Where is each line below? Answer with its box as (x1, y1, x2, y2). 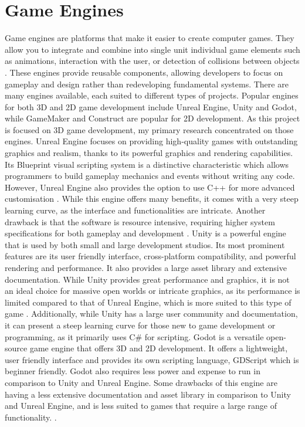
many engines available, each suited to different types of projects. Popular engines (5, 89, 299, 101)
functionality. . (5, 411, 57, 423)
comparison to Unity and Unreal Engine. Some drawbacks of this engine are (5, 376, 277, 388)
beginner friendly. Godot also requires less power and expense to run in (5, 365, 260, 377)
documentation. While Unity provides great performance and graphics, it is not (5, 273, 290, 285)
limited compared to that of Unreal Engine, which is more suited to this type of (5, 296, 292, 308)
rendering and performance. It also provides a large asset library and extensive (5, 262, 287, 273)
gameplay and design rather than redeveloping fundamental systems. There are (5, 77, 289, 90)
